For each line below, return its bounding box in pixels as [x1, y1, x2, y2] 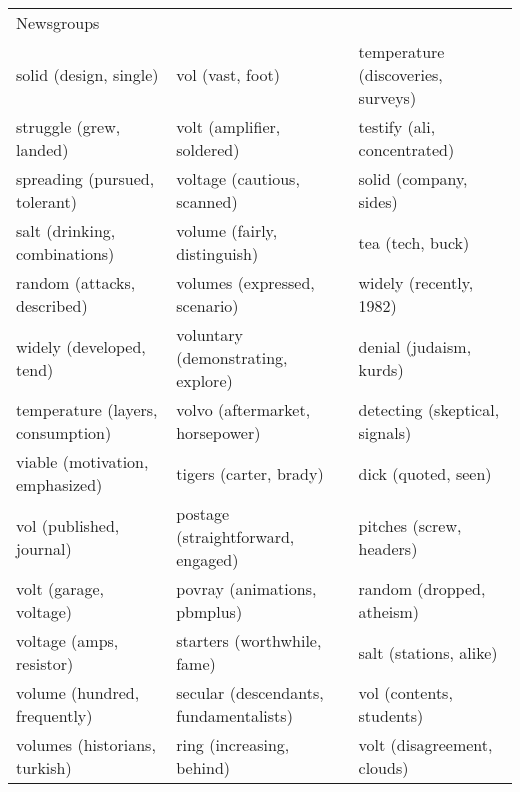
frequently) [16, 704, 93, 727]
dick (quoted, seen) [358, 461, 492, 485]
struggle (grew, [16, 115, 121, 138]
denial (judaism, [358, 334, 472, 358]
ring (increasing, [176, 733, 290, 756]
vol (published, [16, 513, 120, 537]
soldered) [176, 138, 240, 161]
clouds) [358, 756, 409, 779]
